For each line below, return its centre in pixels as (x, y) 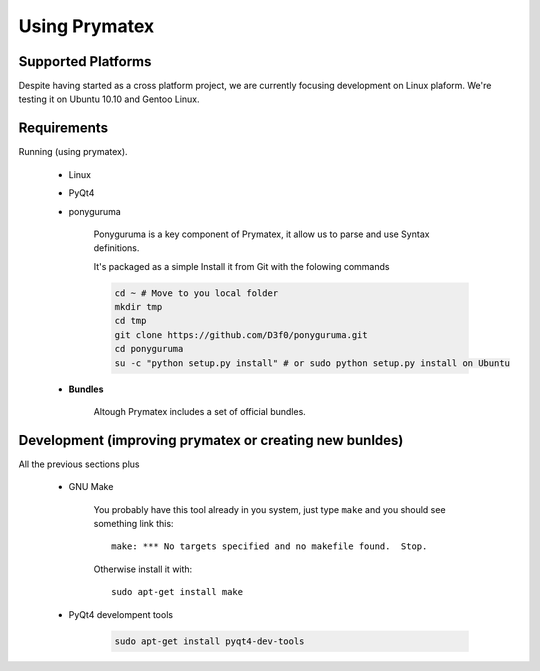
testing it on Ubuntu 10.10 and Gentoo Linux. (109, 99)
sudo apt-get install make (177, 592)
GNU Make (91, 487)
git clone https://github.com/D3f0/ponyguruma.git (241, 334)
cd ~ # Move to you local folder (196, 293)
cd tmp (130, 321)
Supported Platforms (85, 61)
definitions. (116, 248)
